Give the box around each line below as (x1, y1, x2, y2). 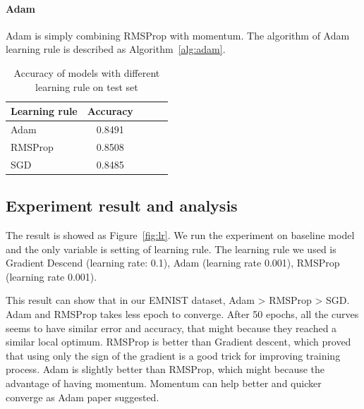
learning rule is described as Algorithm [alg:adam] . (6, 42, 226, 56)
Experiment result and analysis (6, 195, 238, 216)
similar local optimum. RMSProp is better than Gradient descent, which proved (6, 334, 351, 349)
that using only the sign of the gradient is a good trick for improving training (6, 348, 341, 362)
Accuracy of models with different (13, 65, 160, 80)
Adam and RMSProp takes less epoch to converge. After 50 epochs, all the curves (6, 306, 359, 321)
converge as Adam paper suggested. (6, 389, 159, 404)
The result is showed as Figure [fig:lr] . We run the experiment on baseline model (6, 228, 355, 242)
